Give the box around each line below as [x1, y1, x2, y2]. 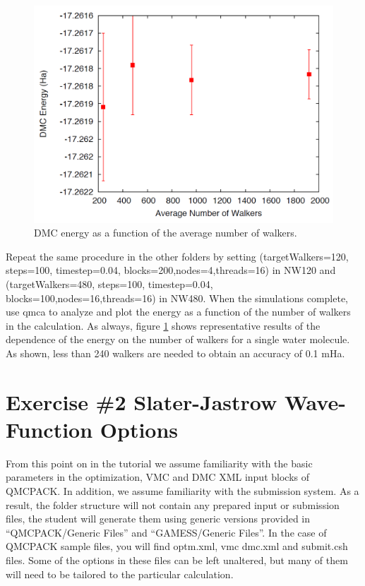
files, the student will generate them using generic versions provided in [6, 511, 311, 526]
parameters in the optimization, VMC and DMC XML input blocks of [6, 470, 309, 484]
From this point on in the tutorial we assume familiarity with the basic [6, 455, 313, 470]
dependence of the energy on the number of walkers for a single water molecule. [6, 332, 350, 347]
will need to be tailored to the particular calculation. [6, 566, 234, 581]
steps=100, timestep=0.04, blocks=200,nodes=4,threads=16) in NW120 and [6, 263, 336, 277]
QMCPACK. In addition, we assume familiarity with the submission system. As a [6, 484, 359, 498]
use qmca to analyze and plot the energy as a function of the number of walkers [6, 304, 351, 319]
